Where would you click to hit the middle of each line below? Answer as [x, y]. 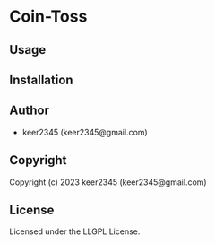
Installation [41, 79]
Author [29, 111]
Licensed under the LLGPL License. [75, 231]
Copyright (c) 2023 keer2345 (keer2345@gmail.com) [108, 182]
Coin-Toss [48, 17]
